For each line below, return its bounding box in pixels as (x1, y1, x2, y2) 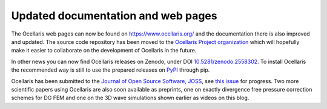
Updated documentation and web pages (11, 9, 217, 22)
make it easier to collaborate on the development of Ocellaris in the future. (11, 47, 197, 54)
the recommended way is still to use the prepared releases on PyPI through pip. (11, 66, 210, 73)
